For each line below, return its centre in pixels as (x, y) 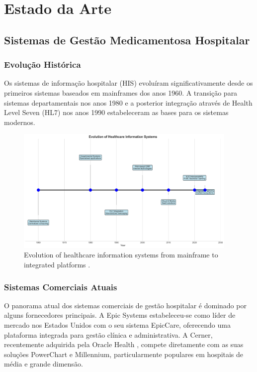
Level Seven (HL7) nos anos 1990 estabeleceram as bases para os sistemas (116, 112)
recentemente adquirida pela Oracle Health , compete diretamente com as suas (124, 344)
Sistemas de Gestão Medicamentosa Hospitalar (127, 40)
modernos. (20, 122)
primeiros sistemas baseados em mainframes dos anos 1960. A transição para (121, 92)
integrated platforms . (57, 265)
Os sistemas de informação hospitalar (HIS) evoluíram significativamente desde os (128, 83)
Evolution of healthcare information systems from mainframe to (121, 255)
